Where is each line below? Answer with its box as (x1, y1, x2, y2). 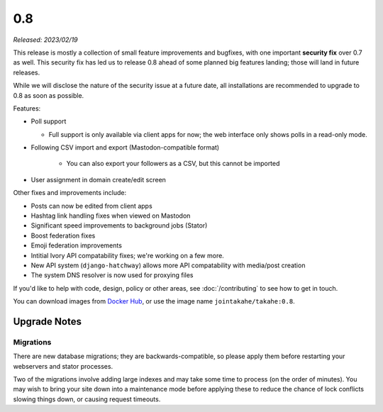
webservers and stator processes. (13, 362, 113, 370)
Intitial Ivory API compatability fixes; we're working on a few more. (30, 251, 225, 260)
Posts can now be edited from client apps (30, 201, 152, 210)
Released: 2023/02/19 (13, 35, 78, 44)
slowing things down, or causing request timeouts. (13, 394, 161, 403)
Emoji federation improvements (30, 241, 122, 250)
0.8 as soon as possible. (13, 91, 84, 99)
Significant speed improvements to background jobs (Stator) (30, 221, 208, 230)
